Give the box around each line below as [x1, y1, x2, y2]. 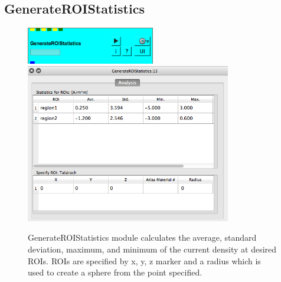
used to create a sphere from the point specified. [28, 266, 202, 278]
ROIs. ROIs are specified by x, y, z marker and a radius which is [28, 254, 261, 267]
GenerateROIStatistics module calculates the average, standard [28, 231, 257, 244]
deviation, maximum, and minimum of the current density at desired [28, 243, 277, 255]
